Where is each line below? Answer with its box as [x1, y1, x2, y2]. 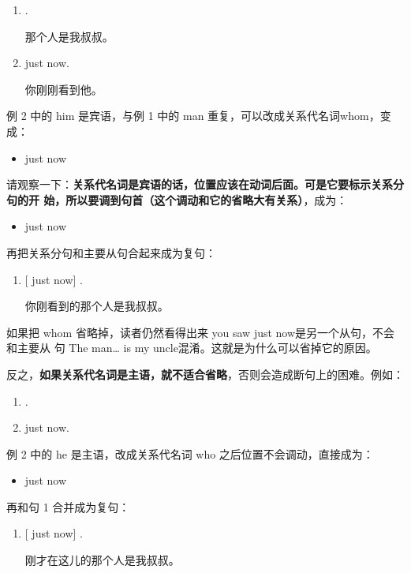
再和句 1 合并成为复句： [6, 498, 130, 515]
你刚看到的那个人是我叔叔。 [24, 298, 169, 314]
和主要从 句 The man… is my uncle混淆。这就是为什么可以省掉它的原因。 [6, 339, 377, 356]
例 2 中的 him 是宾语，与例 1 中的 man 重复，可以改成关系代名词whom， [6, 107, 380, 124]
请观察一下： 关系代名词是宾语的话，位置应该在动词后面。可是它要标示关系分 [6, 176, 404, 193]
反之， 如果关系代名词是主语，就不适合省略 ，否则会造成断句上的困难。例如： [6, 365, 404, 382]
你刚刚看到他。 [24, 81, 103, 97]
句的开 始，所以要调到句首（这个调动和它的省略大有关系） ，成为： [6, 191, 348, 208]
